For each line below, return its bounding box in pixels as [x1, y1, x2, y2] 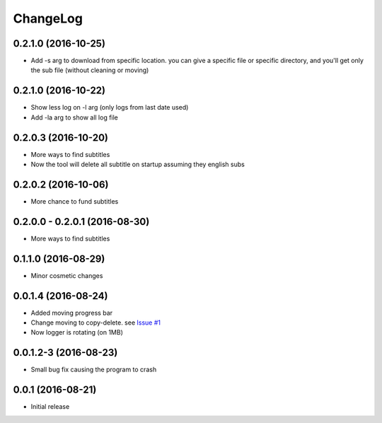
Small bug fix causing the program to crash [30, 365, 157, 374]
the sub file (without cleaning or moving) [30, 66, 149, 74]
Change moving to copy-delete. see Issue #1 [30, 318, 161, 327]
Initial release [30, 402, 70, 411]
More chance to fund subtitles [30, 197, 119, 205]
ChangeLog [13, 11, 83, 26]
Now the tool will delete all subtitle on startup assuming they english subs [30, 160, 245, 169]
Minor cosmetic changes [30, 271, 103, 279]
